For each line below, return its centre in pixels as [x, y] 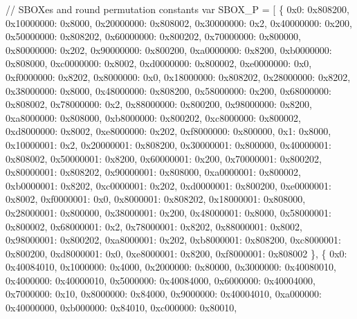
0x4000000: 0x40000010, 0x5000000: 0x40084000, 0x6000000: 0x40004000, [161, 280]
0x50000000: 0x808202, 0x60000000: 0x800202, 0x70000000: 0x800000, [154, 36]
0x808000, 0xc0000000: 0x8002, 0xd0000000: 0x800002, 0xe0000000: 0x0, [159, 63]
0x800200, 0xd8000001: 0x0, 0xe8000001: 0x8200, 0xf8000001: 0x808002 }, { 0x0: [176, 253]
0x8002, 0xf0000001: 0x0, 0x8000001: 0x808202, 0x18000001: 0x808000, [156, 199]
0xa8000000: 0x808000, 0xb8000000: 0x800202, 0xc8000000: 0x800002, [154, 117]
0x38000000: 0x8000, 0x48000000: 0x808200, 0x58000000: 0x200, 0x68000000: [168, 90]
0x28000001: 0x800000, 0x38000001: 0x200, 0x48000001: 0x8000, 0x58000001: [168, 212]
